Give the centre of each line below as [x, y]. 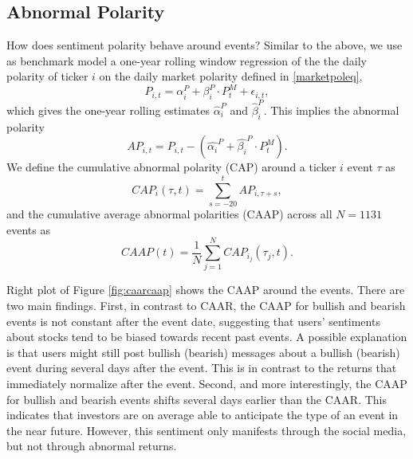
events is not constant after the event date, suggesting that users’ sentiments [193, 321]
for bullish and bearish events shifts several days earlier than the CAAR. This [197, 399]
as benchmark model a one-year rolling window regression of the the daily [187, 60]
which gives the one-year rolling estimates [108, 110]
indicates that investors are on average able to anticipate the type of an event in [203, 415]
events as [28, 229]
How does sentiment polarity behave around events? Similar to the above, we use [205, 45]
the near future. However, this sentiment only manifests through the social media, [206, 430]
